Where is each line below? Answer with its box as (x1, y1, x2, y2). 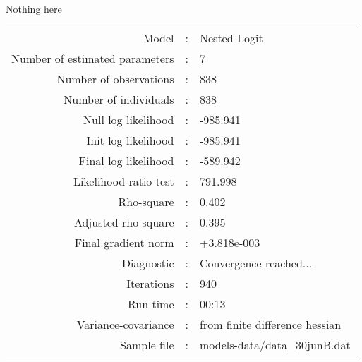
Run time (127, 295, 174, 312)
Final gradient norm (74, 234, 174, 251)
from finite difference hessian (199, 315, 342, 332)
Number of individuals (64, 90, 174, 107)
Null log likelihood (83, 111, 174, 128)
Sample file (120, 336, 174, 353)
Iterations (126, 274, 174, 291)
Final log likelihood (78, 152, 174, 169)
